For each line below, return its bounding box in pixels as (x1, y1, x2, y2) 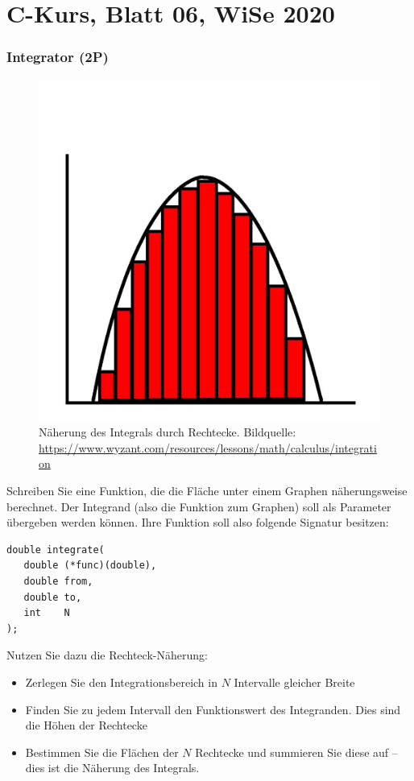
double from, (23, 575, 93, 587)
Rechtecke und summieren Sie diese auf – (195, 743, 398, 760)
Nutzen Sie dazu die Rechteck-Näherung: (6, 647, 208, 663)
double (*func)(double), (23, 560, 157, 572)
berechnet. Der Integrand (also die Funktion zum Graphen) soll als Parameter (6, 498, 391, 514)
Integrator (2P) (6, 47, 109, 67)
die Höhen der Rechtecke (25, 717, 147, 733)
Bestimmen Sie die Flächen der (25, 743, 179, 760)
